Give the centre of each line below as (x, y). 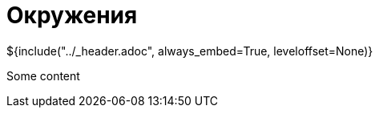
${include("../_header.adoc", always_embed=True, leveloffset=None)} (190, 51)
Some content (43, 75)
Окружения (72, 15)
